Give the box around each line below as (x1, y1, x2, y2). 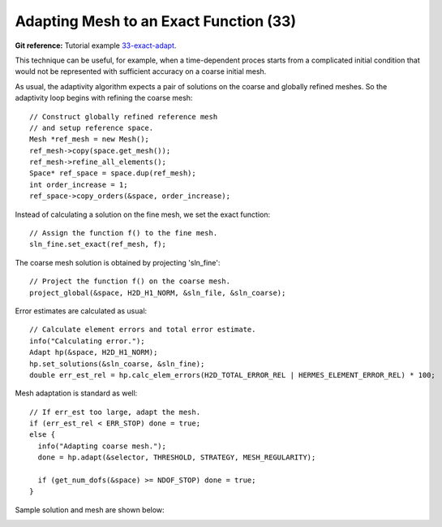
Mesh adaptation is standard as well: (15, 388, 138, 398)
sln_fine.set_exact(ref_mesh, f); (29, 240, 166, 249)
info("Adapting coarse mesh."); (37, 441, 166, 451)
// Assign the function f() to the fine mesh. (29, 228, 218, 238)
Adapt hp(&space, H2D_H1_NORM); (29, 348, 158, 357)
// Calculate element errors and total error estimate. (29, 325, 256, 335)
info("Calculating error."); (29, 336, 145, 345)
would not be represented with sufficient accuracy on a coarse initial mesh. (15, 67, 267, 76)
